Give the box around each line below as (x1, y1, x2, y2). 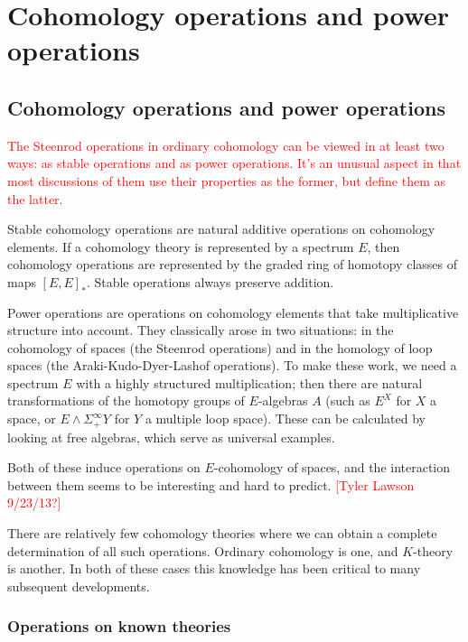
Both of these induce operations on (7, 458, 201, 477)
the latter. (7, 189, 63, 208)
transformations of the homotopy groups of (7, 391, 245, 410)
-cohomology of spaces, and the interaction (213, 458, 451, 477)
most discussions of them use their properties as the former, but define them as (7, 171, 446, 190)
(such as (325, 391, 370, 410)
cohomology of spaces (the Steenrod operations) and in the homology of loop (7, 338, 433, 357)
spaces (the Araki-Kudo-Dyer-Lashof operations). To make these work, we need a (7, 356, 457, 375)
